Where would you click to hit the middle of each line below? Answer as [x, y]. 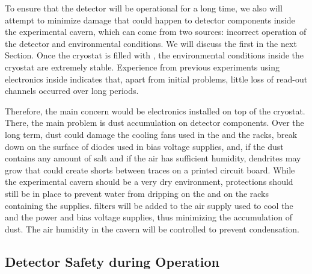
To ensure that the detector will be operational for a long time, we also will [144, 8]
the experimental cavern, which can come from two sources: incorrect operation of [156, 32]
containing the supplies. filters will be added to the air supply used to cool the [149, 205]
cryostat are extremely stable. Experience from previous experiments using [142, 67]
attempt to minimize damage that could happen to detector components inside [150, 20]
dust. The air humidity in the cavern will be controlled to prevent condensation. [152, 229]
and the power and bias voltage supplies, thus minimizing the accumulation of [148, 217]
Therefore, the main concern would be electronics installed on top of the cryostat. [155, 111]
